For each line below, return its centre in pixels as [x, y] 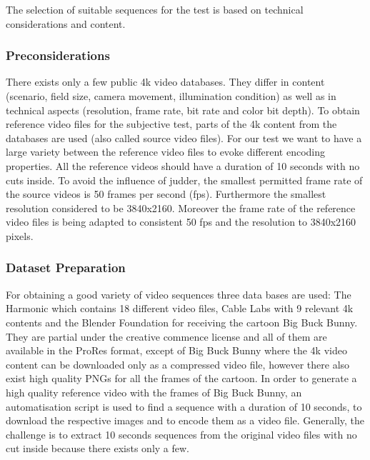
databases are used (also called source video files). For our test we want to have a [184, 137]
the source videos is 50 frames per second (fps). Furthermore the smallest [166, 194]
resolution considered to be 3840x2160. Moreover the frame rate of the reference [181, 207]
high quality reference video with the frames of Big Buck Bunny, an [154, 392]
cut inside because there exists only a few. [97, 448]
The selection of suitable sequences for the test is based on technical [155, 9]
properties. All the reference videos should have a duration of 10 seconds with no [183, 165]
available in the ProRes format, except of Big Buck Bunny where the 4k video [176, 350]
